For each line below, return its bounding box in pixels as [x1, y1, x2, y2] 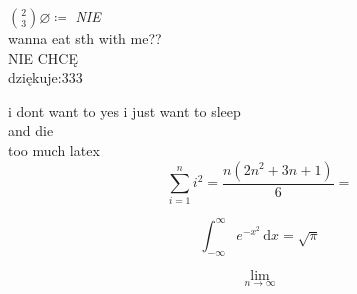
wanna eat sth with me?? [8, 28, 162, 48]
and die [8, 120, 54, 141]
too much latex [8, 139, 100, 160]
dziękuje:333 [8, 67, 83, 88]
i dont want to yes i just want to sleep [8, 100, 241, 121]
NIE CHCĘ [8, 47, 78, 68]
